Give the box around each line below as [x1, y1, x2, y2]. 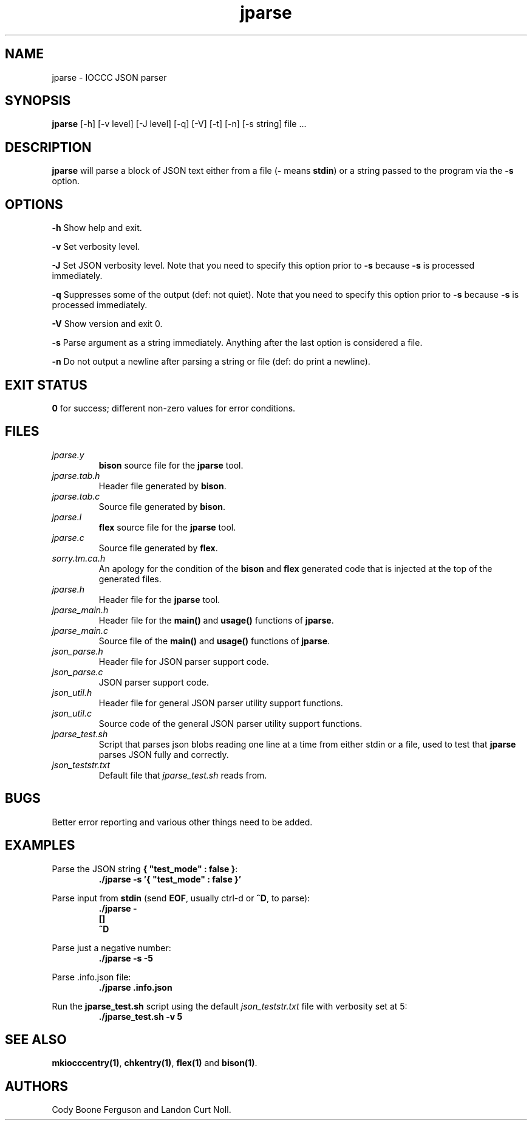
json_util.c [52, 707, 92, 718]
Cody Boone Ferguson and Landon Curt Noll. [52, 1104, 231, 1115]
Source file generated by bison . [98, 501, 225, 512]
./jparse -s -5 [98, 952, 153, 963]
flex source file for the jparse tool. [98, 521, 236, 532]
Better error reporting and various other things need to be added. [52, 816, 313, 827]
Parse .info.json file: [52, 971, 131, 982]
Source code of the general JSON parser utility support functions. [98, 718, 363, 729]
